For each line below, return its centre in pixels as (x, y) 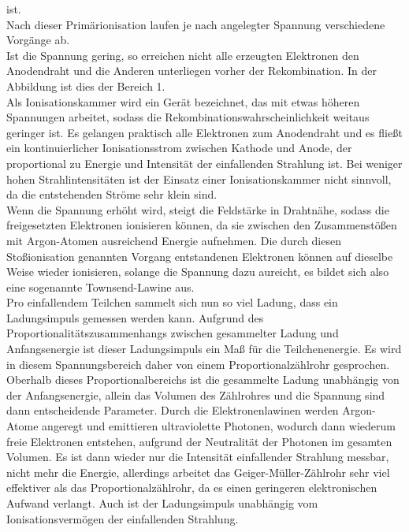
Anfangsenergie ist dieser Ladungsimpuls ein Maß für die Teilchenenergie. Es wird (204, 349)
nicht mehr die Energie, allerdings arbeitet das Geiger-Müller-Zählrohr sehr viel (198, 472)
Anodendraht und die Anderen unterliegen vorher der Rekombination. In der (191, 71)
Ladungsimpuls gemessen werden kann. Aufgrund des (135, 317)
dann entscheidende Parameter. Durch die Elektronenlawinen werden (173, 410)
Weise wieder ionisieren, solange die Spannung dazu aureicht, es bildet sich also (198, 272)
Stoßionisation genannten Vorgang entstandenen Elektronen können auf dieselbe (200, 256)
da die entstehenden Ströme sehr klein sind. (112, 194)
